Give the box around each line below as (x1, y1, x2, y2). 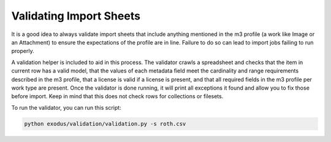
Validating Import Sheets (11, 9, 141, 23)
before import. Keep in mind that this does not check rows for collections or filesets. (11, 93, 224, 100)
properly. (11, 48, 34, 55)
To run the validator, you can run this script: (11, 104, 122, 111)
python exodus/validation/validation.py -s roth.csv (24, 120, 186, 127)
